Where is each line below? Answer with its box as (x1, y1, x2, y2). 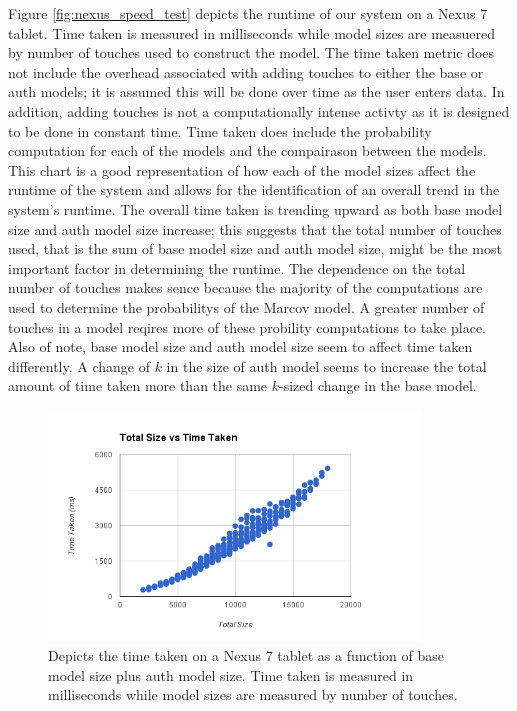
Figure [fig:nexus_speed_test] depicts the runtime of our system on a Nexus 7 (8, 3, 488, 23)
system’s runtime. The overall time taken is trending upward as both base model (8, 198, 503, 219)
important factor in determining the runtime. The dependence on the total (8, 257, 466, 278)
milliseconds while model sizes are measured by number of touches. (48, 684, 458, 705)
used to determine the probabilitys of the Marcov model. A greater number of (8, 296, 485, 317)
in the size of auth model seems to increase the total (166, 355, 487, 376)
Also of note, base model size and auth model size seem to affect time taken (8, 336, 473, 357)
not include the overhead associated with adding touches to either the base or (8, 61, 484, 82)
